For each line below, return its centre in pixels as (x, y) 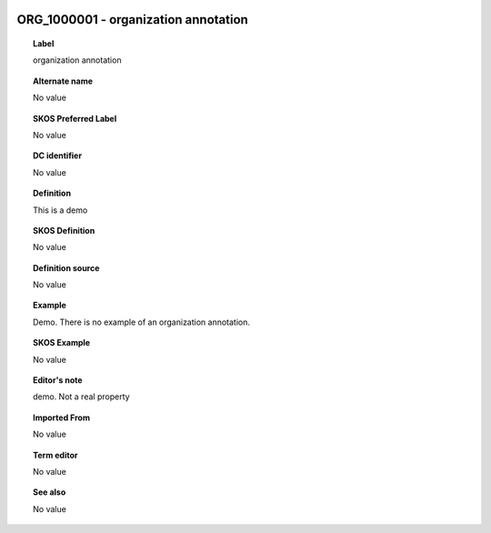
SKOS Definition (64, 230)
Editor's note (58, 380)
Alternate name (63, 81)
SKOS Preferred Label (75, 118)
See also (50, 492)
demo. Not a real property (82, 397)
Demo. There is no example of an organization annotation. (141, 322)
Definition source (66, 267)
